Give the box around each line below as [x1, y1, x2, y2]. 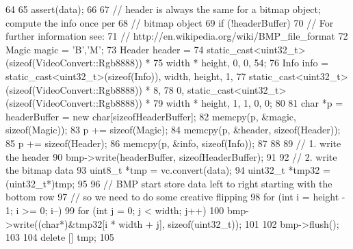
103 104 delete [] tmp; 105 [5, 230, 114, 244]
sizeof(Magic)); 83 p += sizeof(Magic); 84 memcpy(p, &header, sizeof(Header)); [5, 122, 341, 137]
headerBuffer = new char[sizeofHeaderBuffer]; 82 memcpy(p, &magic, [5, 109, 296, 123]
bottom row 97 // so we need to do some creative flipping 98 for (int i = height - [5, 189, 345, 204]
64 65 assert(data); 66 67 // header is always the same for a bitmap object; [5, 2, 321, 16]
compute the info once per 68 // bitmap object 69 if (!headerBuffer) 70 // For [5, 15, 334, 29]
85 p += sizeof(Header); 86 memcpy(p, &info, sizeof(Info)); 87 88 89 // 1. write [5, 135, 341, 150]
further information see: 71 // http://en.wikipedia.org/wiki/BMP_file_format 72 [5, 29, 348, 43]
